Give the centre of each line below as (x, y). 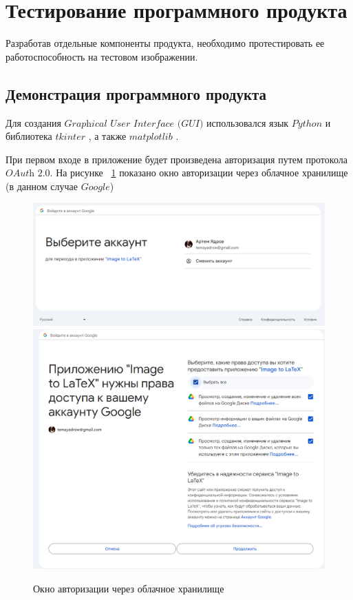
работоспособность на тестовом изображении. (102, 56)
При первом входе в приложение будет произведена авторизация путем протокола (176, 159)
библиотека (29, 136)
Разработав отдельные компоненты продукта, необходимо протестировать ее (165, 43)
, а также (107, 136)
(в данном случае (42, 186)
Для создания (33, 122)
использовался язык (248, 122)
